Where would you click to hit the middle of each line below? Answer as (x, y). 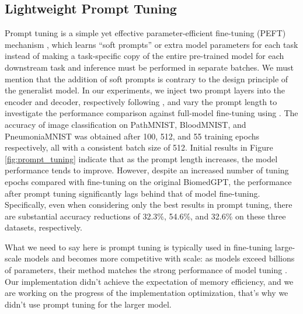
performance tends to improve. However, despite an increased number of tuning (147, 170)
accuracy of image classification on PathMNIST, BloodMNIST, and (126, 124)
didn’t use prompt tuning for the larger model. (88, 304)
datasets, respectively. (43, 227)
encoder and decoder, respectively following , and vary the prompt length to (141, 101)
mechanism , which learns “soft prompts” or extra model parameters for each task (151, 44)
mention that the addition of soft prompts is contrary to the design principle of (147, 78)
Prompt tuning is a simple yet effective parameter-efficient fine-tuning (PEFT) (145, 33)
